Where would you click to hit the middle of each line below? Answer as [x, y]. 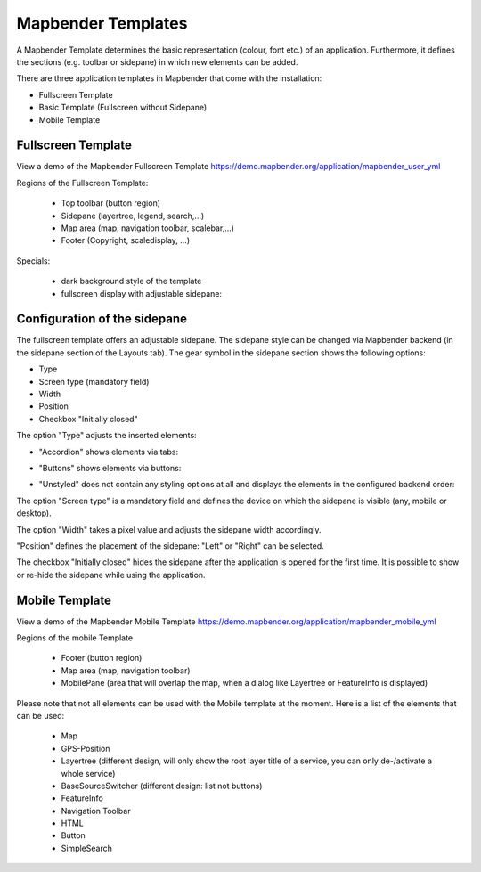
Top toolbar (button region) [110, 203]
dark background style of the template [131, 281]
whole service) [88, 773]
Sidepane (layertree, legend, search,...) [133, 216]
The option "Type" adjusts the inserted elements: [106, 436]
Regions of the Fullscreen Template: [82, 183]
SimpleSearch [87, 848]
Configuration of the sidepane [102, 319]
